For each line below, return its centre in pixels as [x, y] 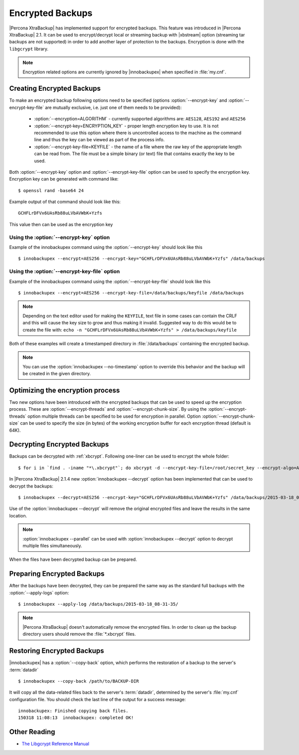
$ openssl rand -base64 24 [51, 190]
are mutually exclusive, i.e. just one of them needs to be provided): [113, 107]
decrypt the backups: [31, 486]
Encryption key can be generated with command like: [64, 179]
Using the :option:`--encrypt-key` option [60, 237]
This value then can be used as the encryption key [61, 224]
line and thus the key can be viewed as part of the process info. [99, 140]
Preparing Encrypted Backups [57, 574]
